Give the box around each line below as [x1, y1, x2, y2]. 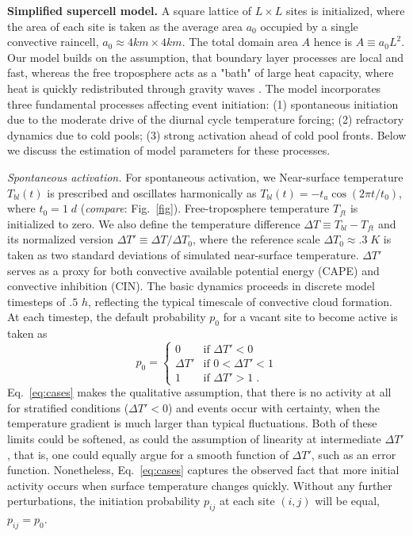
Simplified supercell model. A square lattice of [7, 2, 251, 18]
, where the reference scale [192, 231, 320, 247]
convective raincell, [7, 33, 99, 50]
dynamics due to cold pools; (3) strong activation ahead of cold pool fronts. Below [7, 126, 407, 143]
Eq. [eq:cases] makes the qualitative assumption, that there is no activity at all [7, 384, 392, 400]
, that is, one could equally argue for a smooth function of [7, 446, 289, 462]
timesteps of [7, 293, 66, 309]
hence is [313, 33, 352, 50]
